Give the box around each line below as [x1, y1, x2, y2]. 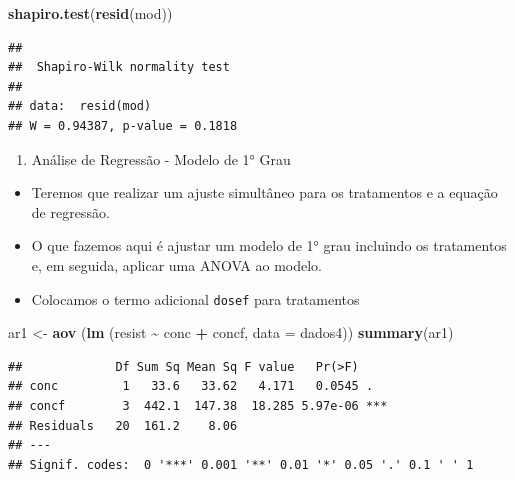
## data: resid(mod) [8, 99, 152, 114]
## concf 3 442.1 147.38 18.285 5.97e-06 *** [8, 398, 388, 413]
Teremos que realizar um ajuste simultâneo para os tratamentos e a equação [31, 182, 498, 203]
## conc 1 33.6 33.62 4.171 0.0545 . [8, 379, 374, 394]
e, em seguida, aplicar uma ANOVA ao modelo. [31, 254, 323, 275]
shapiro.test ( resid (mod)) [8, 3, 173, 23]
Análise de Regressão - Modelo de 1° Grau [31, 148, 291, 169]
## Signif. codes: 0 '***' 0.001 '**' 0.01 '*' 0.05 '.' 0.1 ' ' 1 [8, 457, 474, 472]
